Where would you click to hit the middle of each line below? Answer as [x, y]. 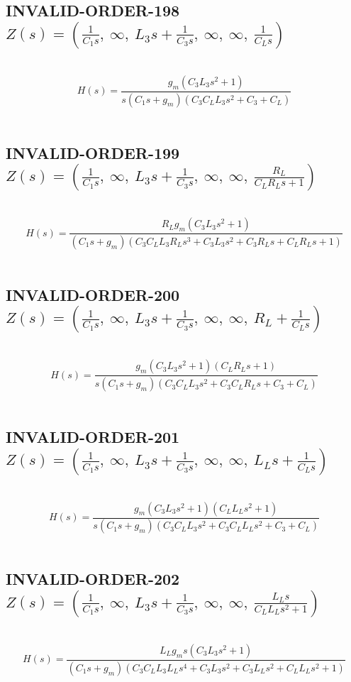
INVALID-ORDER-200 [93, 294]
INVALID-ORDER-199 [93, 152]
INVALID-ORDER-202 [93, 579]
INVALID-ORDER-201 [93, 437]
